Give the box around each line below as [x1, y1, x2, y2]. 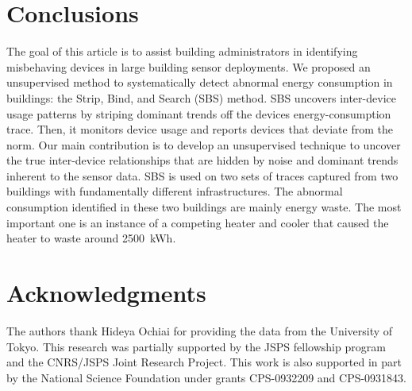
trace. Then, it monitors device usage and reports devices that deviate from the [6, 121, 393, 137]
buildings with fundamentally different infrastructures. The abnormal [6, 183, 343, 199]
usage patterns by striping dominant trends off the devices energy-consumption [6, 105, 391, 122]
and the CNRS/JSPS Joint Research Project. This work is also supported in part [6, 354, 402, 370]
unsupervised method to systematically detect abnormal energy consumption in [6, 74, 393, 91]
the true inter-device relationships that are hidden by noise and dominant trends [6, 152, 399, 168]
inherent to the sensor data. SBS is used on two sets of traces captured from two [6, 167, 399, 184]
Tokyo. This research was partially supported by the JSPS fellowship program [6, 338, 386, 354]
